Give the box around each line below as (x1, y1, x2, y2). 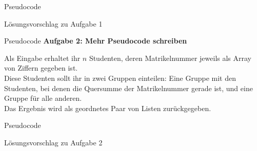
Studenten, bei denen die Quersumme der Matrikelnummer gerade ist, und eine (4, 82, 253, 93)
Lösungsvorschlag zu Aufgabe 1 (4, 18, 103, 29)
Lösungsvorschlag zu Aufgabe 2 (4, 137, 103, 147)
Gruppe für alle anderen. (4, 93, 82, 103)
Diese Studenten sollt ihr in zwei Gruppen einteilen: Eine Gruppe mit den (4, 72, 236, 83)
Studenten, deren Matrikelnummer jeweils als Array (89, 52, 252, 63)
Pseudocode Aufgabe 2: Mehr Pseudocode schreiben (4, 35, 187, 46)
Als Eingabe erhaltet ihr (4, 52, 81, 63)
